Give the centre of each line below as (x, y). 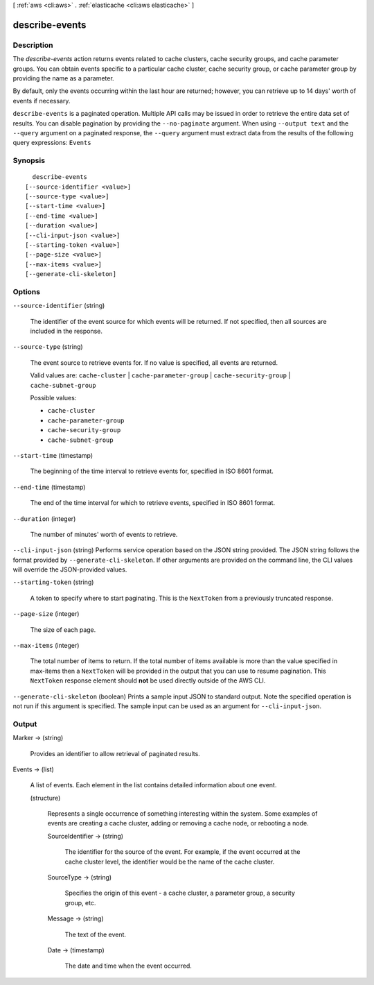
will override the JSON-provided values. (70, 569)
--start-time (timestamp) (53, 455)
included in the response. (66, 331)
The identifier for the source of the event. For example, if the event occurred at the (182, 852)
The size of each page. (63, 629)
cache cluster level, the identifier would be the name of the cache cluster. (170, 862)
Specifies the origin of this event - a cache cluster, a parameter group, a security (180, 893)
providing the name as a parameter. (63, 78)
